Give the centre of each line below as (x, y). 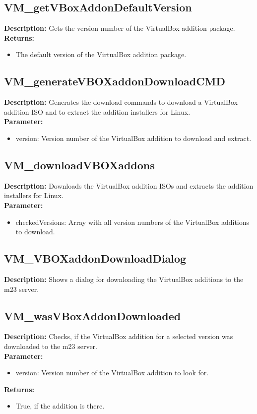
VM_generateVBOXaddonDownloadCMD (115, 81)
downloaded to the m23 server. (51, 346)
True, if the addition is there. (60, 406)
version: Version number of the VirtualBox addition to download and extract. (133, 138)
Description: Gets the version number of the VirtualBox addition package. (120, 28)
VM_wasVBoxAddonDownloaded (93, 315)
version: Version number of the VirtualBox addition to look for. (112, 373)
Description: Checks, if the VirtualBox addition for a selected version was (119, 336)
